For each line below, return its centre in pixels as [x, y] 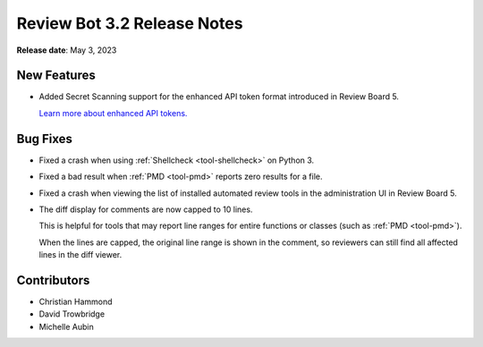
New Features [56, 76]
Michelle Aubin [66, 326]
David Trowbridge [72, 314]
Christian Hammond [76, 301]
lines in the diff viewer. [80, 255]
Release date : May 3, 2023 [67, 50]
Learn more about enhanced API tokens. [113, 113]
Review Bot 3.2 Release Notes [130, 23]
